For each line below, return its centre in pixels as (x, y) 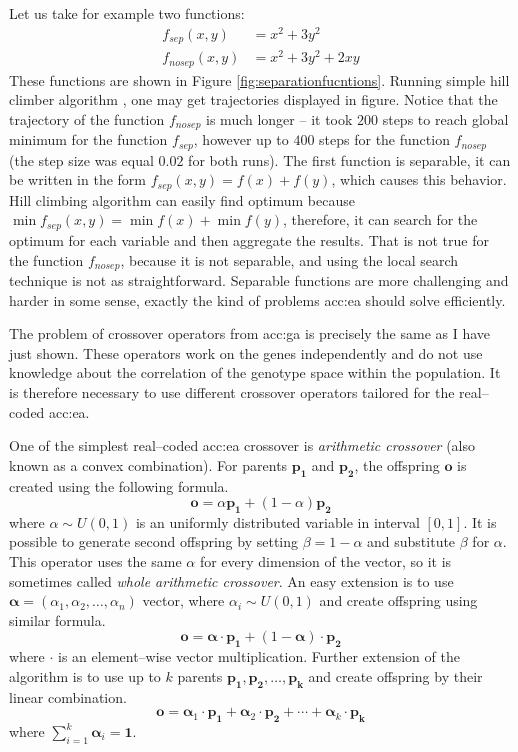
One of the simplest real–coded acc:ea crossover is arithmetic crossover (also (242, 445)
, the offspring (397, 464)
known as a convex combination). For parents (148, 464)
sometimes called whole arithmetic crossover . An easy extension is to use (231, 580)
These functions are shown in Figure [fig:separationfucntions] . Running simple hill (259, 79)
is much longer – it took (279, 118)
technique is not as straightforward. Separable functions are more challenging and (259, 279)
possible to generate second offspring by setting (154, 541)
